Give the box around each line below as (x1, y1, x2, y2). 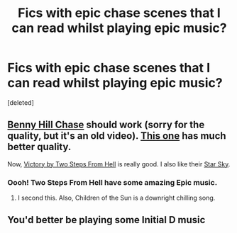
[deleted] (7, 98, 34, 107)
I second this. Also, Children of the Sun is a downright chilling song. (17, 193, 216, 203)
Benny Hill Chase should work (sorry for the (7, 119, 205, 131)
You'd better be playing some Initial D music (7, 214, 206, 226)
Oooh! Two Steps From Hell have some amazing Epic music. (7, 177, 218, 187)
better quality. (7, 141, 72, 153)
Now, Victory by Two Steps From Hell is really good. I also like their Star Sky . (7, 159, 231, 168)
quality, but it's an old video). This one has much (7, 130, 226, 142)
